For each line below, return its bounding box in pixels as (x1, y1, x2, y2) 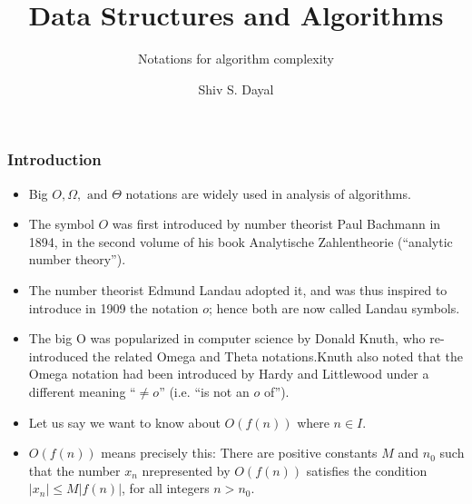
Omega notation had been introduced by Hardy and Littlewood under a (28, 364, 429, 383)
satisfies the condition (306, 460, 428, 479)
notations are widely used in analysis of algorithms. (125, 183, 411, 203)
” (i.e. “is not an (159, 381, 250, 400)
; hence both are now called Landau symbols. (209, 298, 460, 317)
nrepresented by (142, 460, 231, 479)
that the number (28, 460, 121, 479)
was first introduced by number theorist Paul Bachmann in (112, 214, 441, 233)
